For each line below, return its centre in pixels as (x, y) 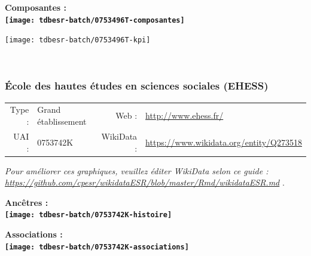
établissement (62, 121)
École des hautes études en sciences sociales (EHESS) (137, 86)
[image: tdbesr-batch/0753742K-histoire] (89, 215)
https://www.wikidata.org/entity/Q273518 (224, 142)
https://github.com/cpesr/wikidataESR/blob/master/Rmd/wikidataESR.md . (145, 182)
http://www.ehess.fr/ (185, 115)
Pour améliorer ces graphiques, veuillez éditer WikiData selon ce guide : (137, 170)
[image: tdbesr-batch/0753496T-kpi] (78, 40)
